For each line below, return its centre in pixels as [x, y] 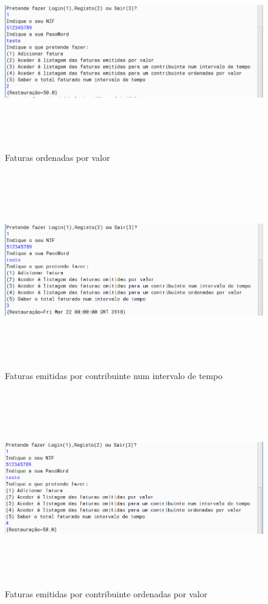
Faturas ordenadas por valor [58, 157]
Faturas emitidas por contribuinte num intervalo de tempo [114, 375]
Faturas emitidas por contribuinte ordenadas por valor [106, 593]
